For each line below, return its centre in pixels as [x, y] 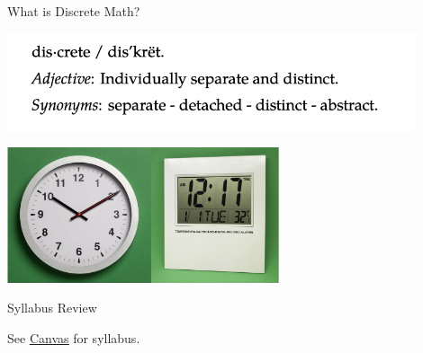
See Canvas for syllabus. [74, 337]
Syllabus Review [52, 308]
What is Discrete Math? [74, 11]
